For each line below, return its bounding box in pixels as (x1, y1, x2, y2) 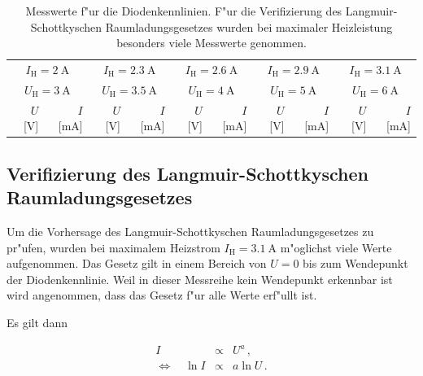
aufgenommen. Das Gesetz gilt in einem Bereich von (7, 255, 267, 272)
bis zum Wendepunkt (303, 255, 408, 272)
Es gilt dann (7, 313, 68, 330)
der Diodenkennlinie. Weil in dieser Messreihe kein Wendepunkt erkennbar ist (7, 270, 393, 287)
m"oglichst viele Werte (280, 238, 392, 256)
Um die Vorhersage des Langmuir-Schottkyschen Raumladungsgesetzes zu (7, 223, 374, 239)
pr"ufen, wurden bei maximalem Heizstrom (7, 238, 220, 256)
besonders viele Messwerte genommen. (116, 34, 307, 51)
